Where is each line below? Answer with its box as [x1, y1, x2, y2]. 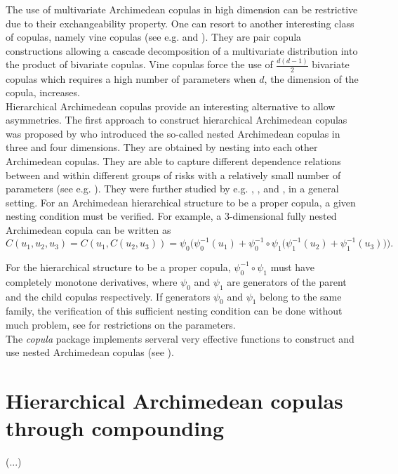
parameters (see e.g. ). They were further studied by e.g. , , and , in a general [6, 181, 339, 196]
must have [270, 259, 314, 274]
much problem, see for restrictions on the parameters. [6, 317, 236, 331]
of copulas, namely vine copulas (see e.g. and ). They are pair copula [6, 29, 302, 44]
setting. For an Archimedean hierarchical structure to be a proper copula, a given [6, 195, 356, 209]
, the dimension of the [264, 71, 359, 86]
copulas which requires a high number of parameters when [6, 71, 256, 86]
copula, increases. [6, 85, 80, 100]
